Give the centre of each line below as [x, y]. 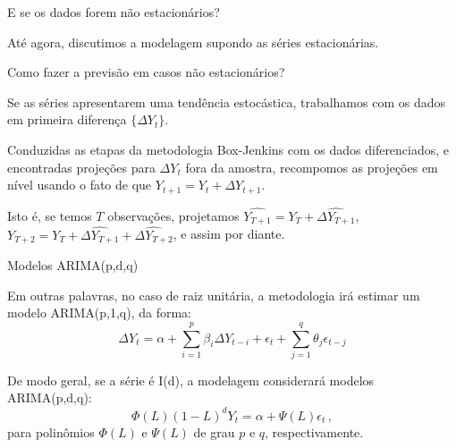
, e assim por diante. [229, 234]
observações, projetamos [173, 215]
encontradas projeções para [81, 167]
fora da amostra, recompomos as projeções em [312, 167]
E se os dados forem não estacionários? [114, 12]
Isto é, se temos [50, 215]
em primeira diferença [67, 119]
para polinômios [51, 431]
